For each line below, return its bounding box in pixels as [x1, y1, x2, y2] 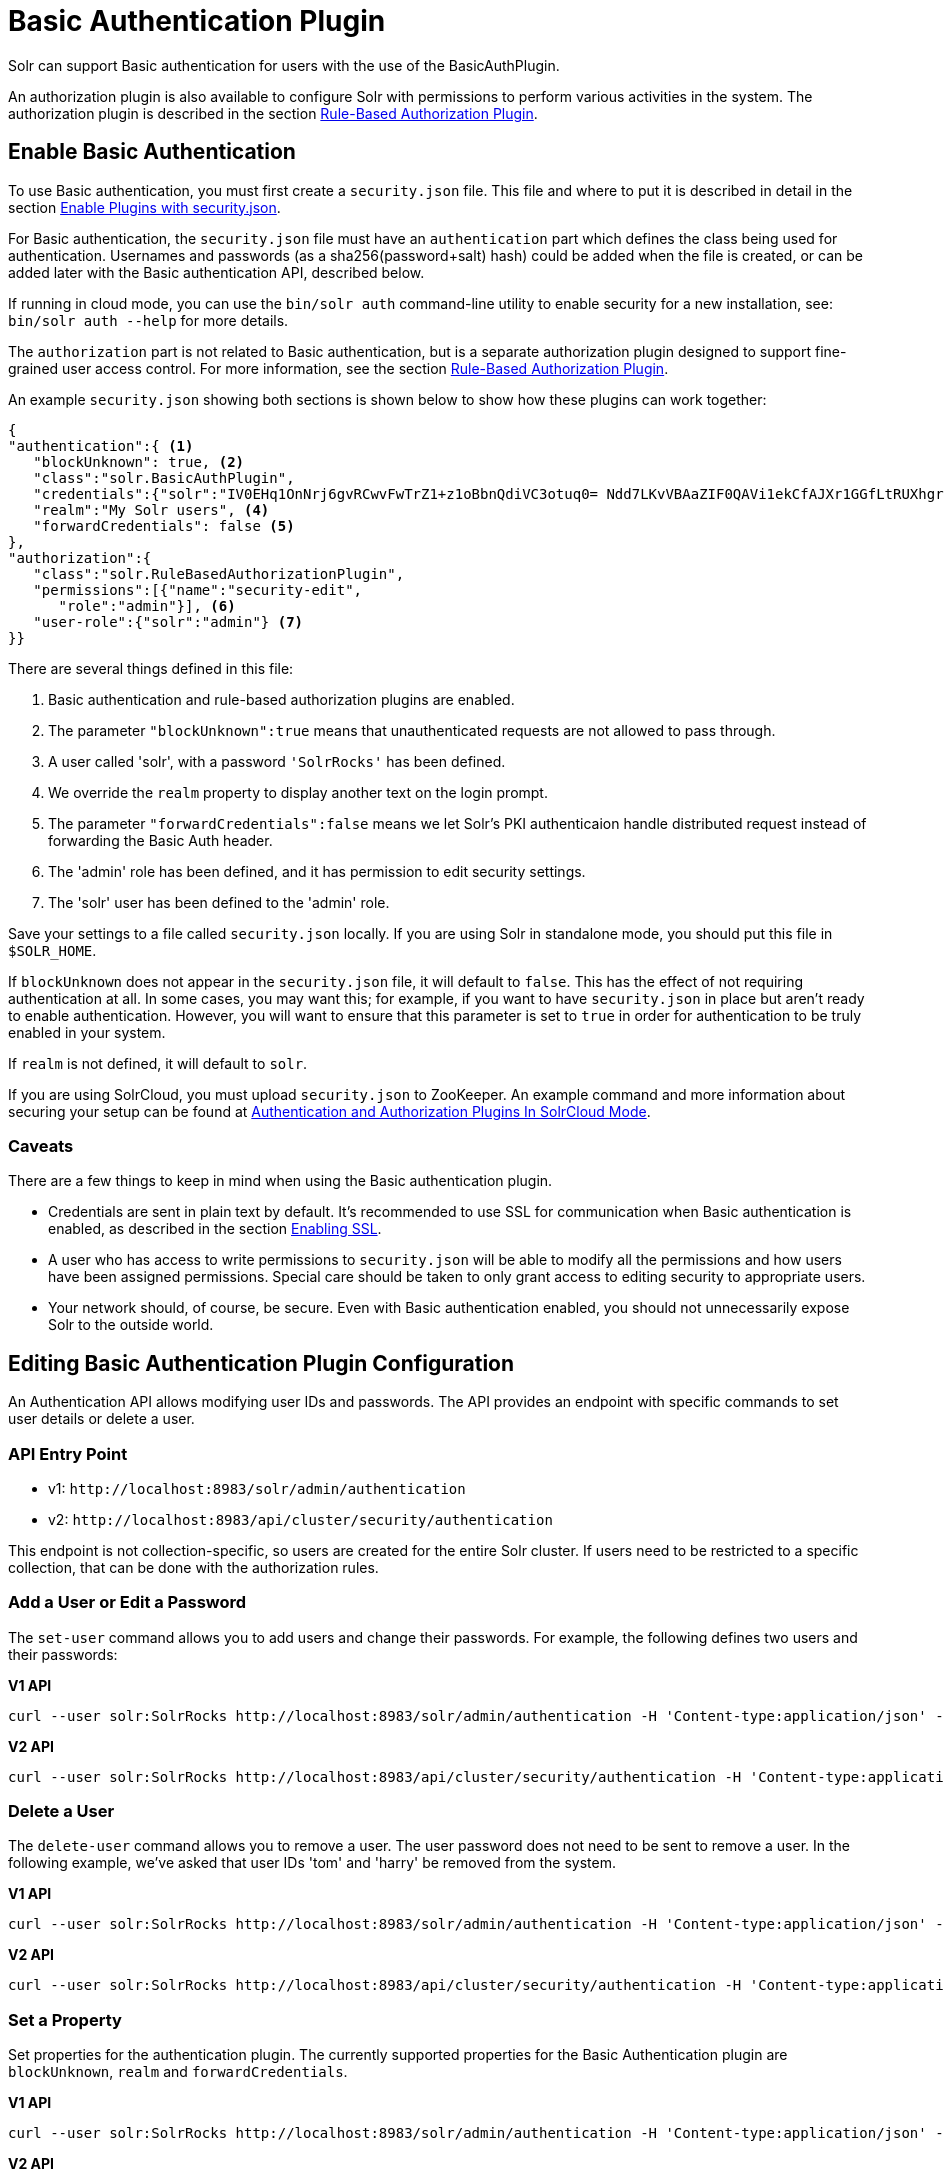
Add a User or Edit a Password [8, 1592, 247, 1613]
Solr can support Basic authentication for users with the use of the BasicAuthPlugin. [8, 56, 560, 74]
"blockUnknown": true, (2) [33, 453, 245, 470]
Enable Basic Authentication [8, 139, 296, 165]
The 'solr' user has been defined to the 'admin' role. [48, 893, 390, 911]
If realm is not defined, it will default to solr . [8, 1054, 308, 1072]
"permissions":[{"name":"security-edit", [33, 581, 363, 598]
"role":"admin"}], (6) [58, 597, 236, 614]
